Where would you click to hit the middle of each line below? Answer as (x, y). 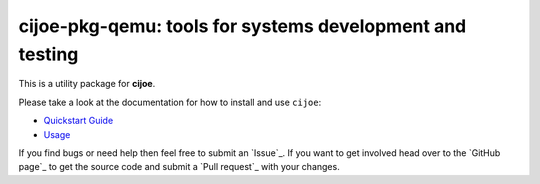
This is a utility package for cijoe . (87, 84)
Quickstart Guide (78, 121)
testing (48, 54)
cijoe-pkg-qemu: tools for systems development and (242, 26)
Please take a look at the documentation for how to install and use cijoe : (170, 102)
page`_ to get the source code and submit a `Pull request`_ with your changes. (179, 167)
